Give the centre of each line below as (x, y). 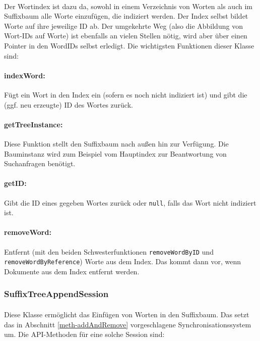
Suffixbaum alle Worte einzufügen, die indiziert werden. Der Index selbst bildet (126, 16)
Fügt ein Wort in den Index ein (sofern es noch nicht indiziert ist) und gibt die (126, 94)
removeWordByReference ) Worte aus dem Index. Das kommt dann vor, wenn (123, 261)
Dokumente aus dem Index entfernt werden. (72, 271)
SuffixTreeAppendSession (56, 294)
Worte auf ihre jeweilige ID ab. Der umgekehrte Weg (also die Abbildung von (123, 26)
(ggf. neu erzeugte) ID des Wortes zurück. (69, 104)
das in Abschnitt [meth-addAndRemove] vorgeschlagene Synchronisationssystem (128, 324)
